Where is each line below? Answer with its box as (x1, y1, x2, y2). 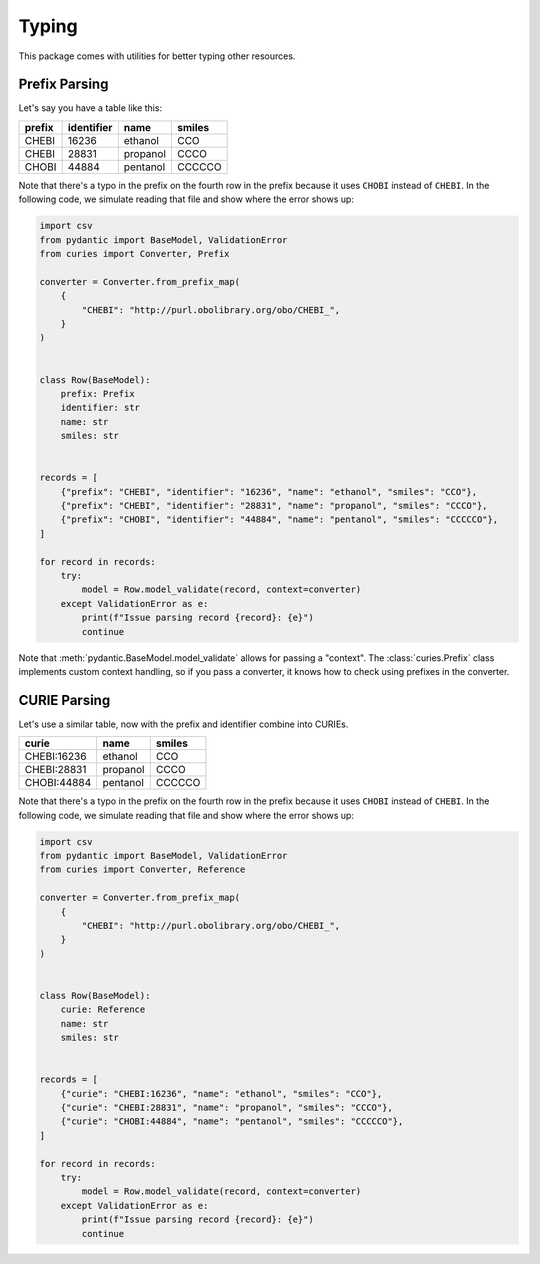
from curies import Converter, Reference (39, 864, 246, 875)
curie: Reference (60, 1004, 146, 1015)
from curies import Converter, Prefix (39, 248, 230, 259)
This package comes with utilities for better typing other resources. (18, 50, 296, 62)
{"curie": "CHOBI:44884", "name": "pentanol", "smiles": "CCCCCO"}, (60, 1116, 404, 1127)
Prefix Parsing (18, 76, 109, 93)
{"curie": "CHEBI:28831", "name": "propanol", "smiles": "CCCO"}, (60, 1102, 394, 1114)
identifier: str (60, 402, 140, 414)
